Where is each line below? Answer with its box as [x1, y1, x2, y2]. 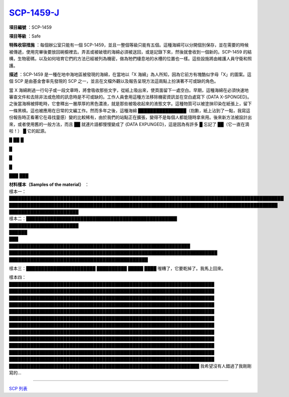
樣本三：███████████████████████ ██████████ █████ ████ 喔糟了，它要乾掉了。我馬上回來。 [9, 266, 226, 271]
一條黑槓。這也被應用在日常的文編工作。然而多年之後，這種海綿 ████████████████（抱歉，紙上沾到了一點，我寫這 [9, 108, 251, 113]
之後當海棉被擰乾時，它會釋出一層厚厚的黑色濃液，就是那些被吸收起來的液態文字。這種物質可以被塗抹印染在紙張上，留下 [9, 101, 252, 107]
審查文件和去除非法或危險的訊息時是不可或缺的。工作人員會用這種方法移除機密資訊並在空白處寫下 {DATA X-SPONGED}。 [9, 94, 252, 100]
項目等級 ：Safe [9, 33, 41, 39]
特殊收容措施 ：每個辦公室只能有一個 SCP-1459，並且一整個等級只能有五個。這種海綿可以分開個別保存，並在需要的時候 [9, 42, 249, 48]
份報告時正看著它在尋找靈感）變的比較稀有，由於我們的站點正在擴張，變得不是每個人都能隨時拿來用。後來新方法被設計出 [9, 114, 252, 120]
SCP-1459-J [9, 7, 59, 18]
